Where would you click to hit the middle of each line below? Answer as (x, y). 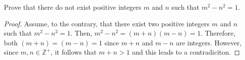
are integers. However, (209, 42)
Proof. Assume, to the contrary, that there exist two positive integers (107, 23)
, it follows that (74, 52)
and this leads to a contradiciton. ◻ (186, 52)
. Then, (81, 33)
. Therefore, (218, 33)
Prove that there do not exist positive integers (73, 7)
